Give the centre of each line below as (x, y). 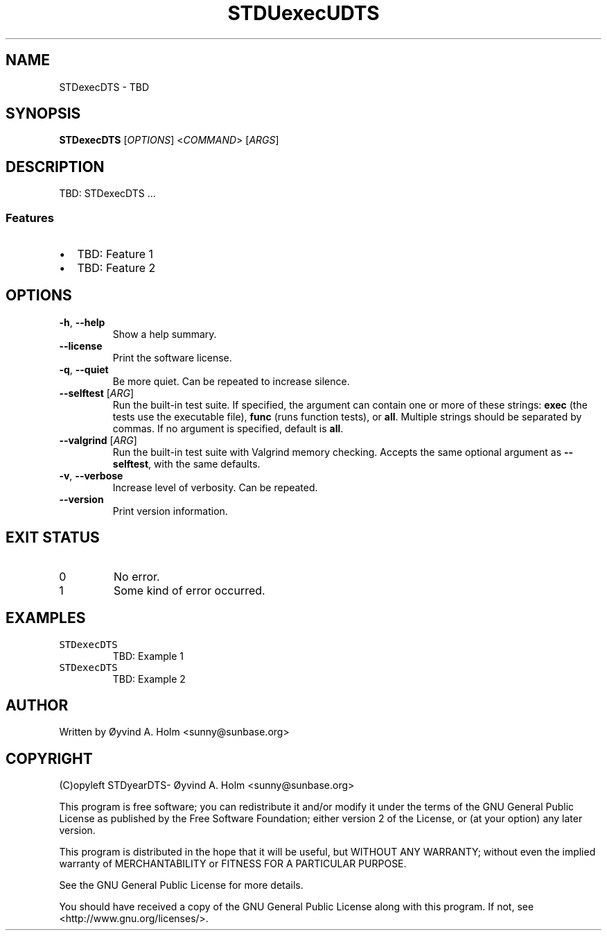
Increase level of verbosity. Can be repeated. (215, 487)
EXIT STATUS (53, 538)
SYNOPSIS (43, 114)
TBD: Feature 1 (115, 254)
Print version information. (170, 511)
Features (30, 218)
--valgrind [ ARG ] (98, 440)
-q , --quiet (84, 369)
